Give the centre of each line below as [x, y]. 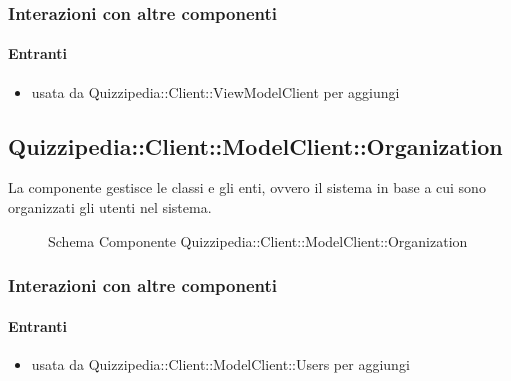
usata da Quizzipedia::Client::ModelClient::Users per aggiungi [220, 363]
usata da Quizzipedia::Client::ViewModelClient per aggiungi [215, 91]
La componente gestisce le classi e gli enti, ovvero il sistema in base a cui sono [247, 187]
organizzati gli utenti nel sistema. [110, 207]
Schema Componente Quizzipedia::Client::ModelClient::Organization [258, 240]
